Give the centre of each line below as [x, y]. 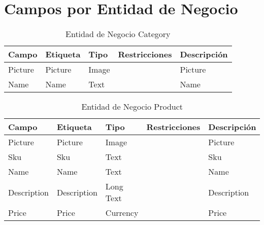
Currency [122, 213]
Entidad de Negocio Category [118, 34]
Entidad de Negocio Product [132, 107]
